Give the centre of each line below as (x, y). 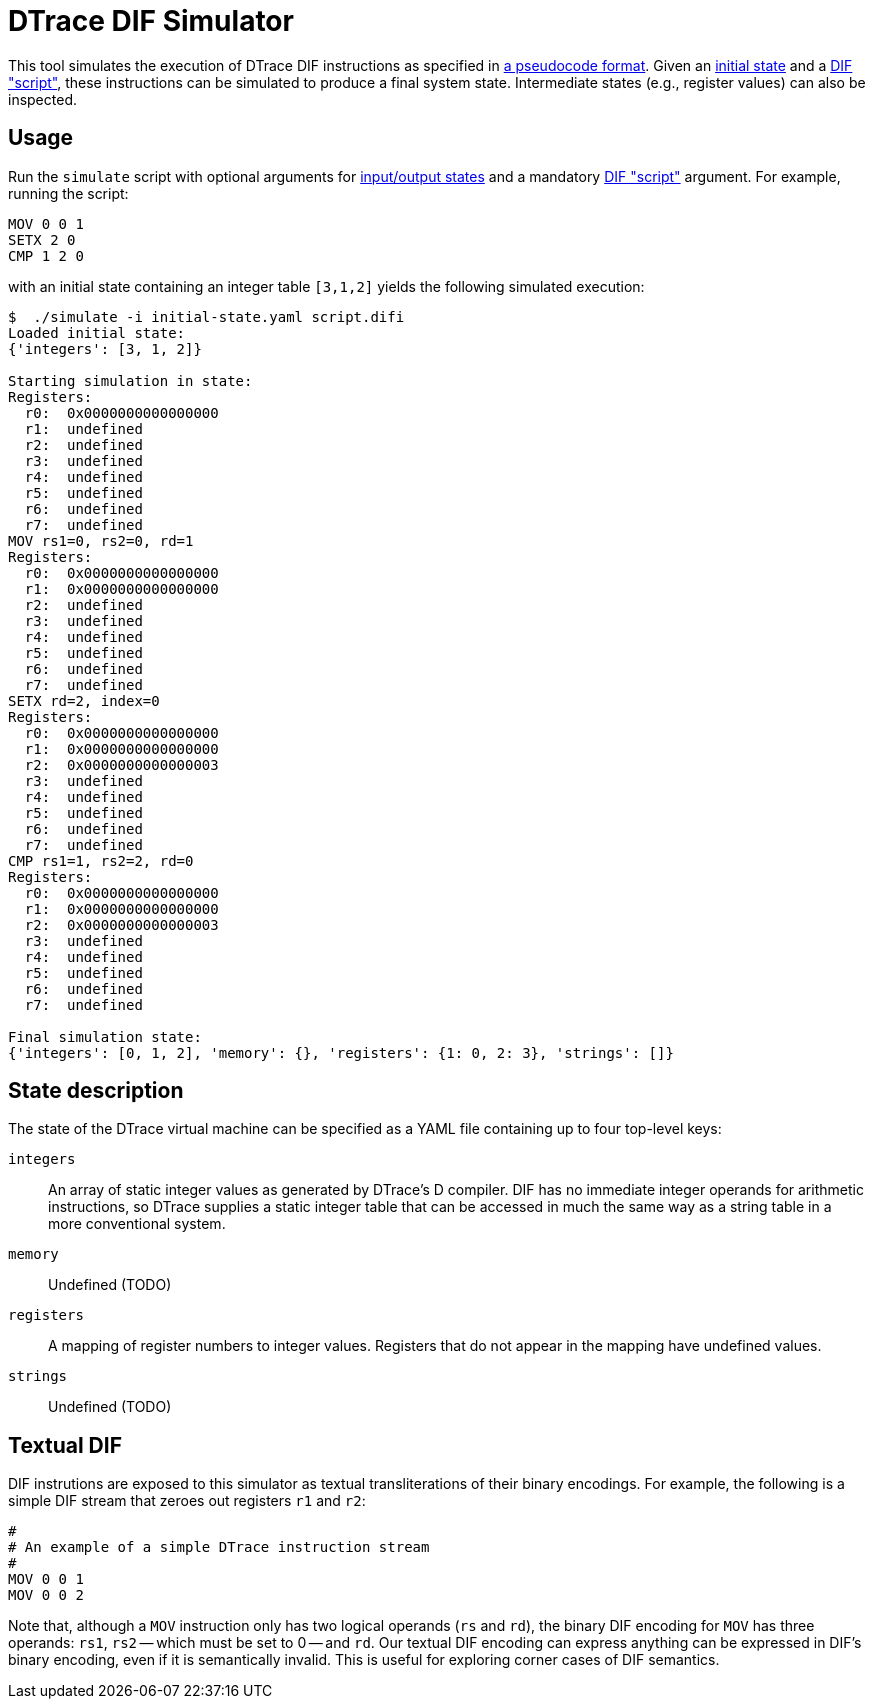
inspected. (42, 99)
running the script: (68, 193)
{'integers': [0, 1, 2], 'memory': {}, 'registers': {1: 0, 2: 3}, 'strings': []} (341, 1052)
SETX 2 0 (42, 239)
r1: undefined (83, 428)
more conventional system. (137, 1224)
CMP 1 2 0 (46, 255)
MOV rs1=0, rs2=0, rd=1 (101, 540)
